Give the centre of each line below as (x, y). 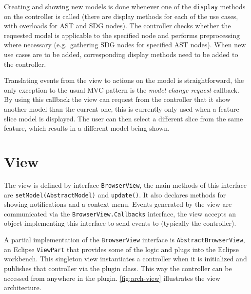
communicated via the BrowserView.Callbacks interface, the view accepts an (120, 213)
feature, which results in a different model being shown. (87, 128)
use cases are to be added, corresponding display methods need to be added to (121, 54)
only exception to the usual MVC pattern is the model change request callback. (122, 89)
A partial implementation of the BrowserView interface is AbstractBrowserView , (125, 240)
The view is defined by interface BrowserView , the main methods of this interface (125, 185)
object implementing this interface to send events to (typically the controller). (120, 223)
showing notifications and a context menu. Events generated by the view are (118, 204)
